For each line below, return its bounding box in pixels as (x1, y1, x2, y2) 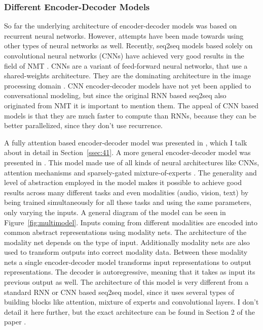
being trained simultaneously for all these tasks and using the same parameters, (4, 197, 252, 207)
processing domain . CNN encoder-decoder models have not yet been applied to (4, 80, 251, 91)
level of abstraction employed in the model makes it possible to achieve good (4, 177, 242, 188)
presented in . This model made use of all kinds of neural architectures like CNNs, (4, 157, 259, 167)
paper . (4, 316, 26, 327)
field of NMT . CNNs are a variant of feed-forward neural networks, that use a (4, 60, 248, 71)
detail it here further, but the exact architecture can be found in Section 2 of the (4, 306, 255, 317)
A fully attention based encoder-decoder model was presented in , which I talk (4, 137, 247, 147)
